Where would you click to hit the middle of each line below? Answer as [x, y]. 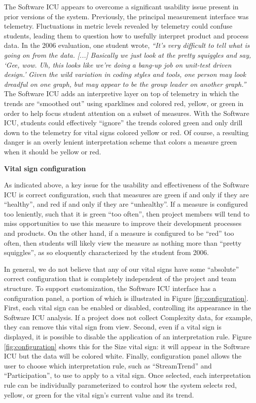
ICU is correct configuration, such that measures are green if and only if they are [127, 194]
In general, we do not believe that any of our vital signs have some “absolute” [122, 269]
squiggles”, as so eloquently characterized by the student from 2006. [107, 252]
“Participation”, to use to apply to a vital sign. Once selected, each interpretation [128, 375]
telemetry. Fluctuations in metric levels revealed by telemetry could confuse [118, 26]
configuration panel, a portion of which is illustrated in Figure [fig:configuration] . [126, 298]
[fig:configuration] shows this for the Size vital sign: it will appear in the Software [127, 346]
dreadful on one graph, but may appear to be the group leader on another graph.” [125, 84]
